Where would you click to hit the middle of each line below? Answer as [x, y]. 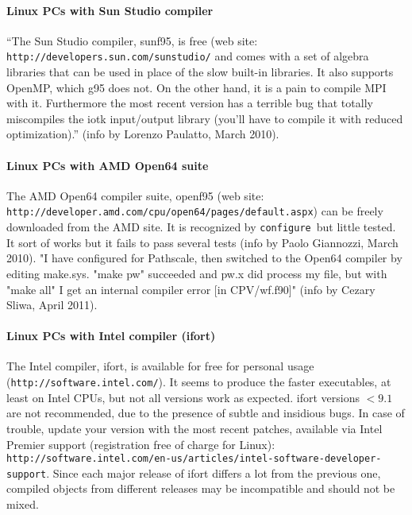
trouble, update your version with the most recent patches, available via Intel [194, 428]
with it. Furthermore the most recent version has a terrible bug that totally [190, 103]
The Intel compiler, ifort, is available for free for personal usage [160, 366]
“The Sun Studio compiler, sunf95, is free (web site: [132, 40]
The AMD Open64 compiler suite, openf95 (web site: [135, 195]
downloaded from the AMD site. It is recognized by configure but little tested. [201, 227]
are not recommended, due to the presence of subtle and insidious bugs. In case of [206, 413]
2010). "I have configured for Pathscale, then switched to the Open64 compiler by [204, 258]
